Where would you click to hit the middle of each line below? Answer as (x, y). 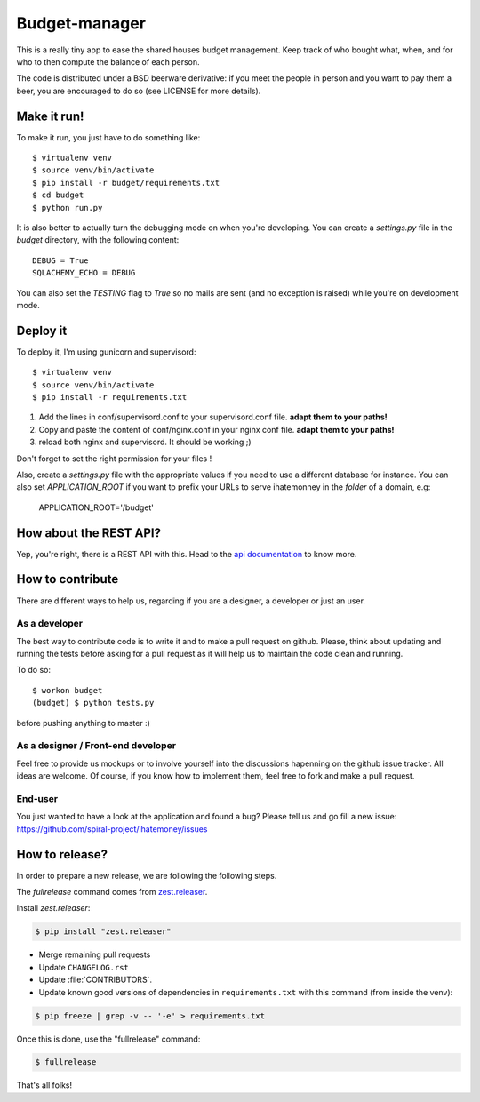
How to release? (62, 854)
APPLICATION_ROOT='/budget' (96, 507)
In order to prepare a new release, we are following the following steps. (147, 875)
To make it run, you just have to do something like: (108, 137)
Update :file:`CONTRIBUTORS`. (96, 980)
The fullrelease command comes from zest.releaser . (112, 892)
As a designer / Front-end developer (96, 746)
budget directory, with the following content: (98, 240)
